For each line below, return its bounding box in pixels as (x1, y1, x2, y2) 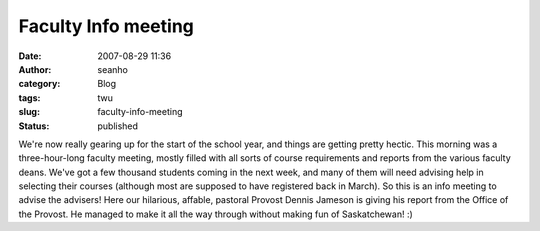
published (97, 120, 139, 132)
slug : (18, 106, 40, 118)
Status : (18, 120, 50, 132)
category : (18, 78, 61, 90)
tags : (18, 91, 41, 104)
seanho (97, 63, 129, 75)
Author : (18, 63, 52, 75)
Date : (18, 50, 42, 62)
